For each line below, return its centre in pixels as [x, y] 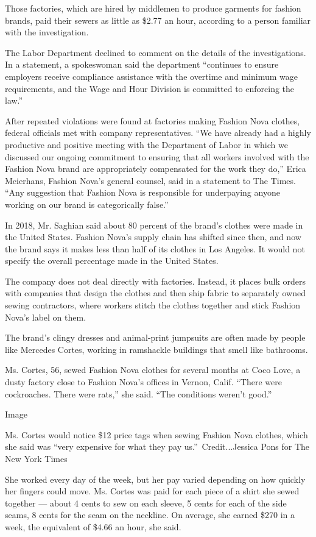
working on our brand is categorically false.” [87, 204]
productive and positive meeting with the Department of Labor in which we [146, 144]
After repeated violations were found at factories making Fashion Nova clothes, [153, 120]
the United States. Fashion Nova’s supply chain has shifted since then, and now [153, 237]
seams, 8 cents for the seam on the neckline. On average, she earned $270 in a [150, 515]
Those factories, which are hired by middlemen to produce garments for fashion [153, 8]
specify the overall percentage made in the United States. [112, 261]
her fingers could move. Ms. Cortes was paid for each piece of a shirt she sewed [152, 491]
